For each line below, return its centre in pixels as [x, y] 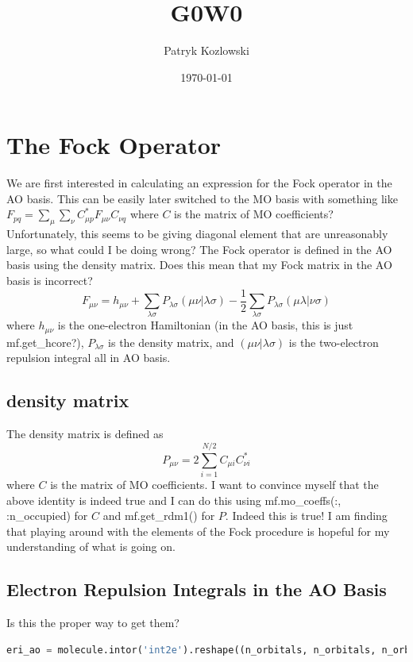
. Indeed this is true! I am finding [306, 516]
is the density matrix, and [171, 342]
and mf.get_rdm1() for [159, 516]
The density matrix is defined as [85, 434]
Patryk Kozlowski [206, 50]
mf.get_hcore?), [45, 342]
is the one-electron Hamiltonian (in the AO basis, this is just [205, 325]
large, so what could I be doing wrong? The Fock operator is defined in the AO [199, 249]
